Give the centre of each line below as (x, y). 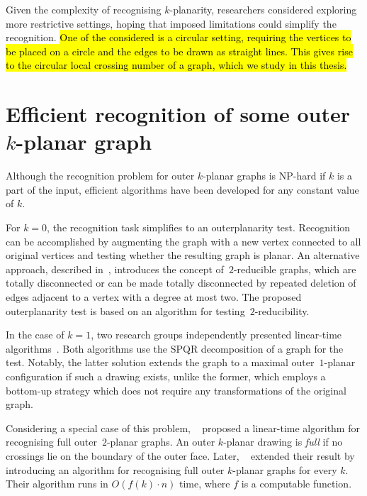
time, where (204, 484)
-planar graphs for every (285, 469)
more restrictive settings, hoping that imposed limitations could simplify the (171, 23)
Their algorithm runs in (57, 484)
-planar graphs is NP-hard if (264, 176)
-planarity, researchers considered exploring (263, 9)
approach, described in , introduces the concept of (115, 269)
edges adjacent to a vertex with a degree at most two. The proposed (154, 297)
